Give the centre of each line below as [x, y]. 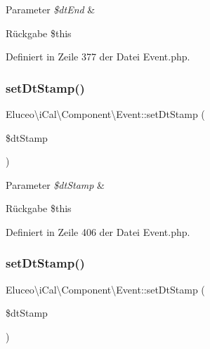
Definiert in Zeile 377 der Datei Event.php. [98, 57]
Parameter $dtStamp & [55, 184]
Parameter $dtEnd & [51, 9]
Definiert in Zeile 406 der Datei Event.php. [98, 231]
